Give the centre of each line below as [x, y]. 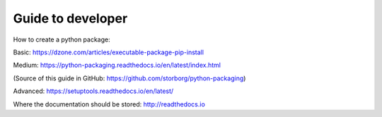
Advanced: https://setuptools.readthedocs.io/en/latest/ [93, 91]
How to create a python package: [62, 39]
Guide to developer [70, 18]
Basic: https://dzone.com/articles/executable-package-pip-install [109, 52]
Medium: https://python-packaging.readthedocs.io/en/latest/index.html [117, 65]
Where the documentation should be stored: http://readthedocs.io [109, 104]
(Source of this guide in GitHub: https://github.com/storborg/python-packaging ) [129, 78]
